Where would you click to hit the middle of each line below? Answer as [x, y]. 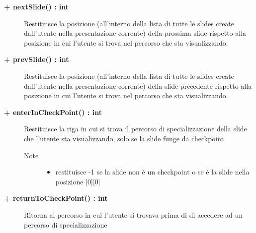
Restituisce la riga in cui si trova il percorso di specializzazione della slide [135, 129]
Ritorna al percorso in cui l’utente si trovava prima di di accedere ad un [133, 214]
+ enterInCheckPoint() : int [53, 112]
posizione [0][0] [78, 181]
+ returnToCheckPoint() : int [56, 198]
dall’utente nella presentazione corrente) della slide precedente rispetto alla [138, 86]
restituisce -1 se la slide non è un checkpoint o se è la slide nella [152, 172]
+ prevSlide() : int [37, 59]
